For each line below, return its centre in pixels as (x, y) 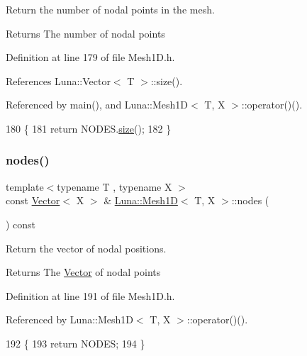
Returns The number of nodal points (85, 33)
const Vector (33, 200)
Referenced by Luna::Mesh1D (69, 319)
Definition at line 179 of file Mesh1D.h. (90, 57)
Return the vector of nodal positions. (86, 248)
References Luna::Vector (58, 80)
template (25, 186)
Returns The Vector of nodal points (83, 272)
